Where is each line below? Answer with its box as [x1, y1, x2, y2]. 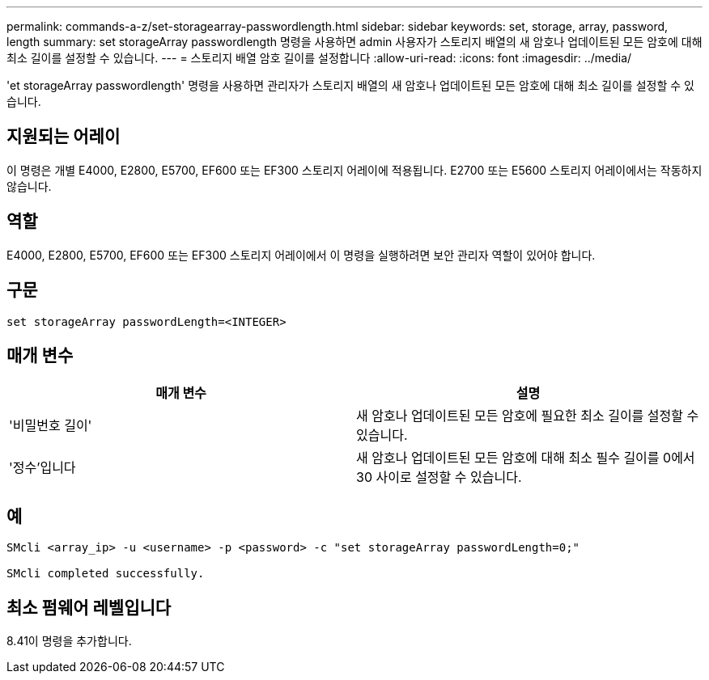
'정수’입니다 [9, 459, 76, 476]
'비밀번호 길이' [9, 417, 92, 434]
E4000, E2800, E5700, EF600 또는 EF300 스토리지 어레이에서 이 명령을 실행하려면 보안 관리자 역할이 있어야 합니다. [6, 247, 596, 262]
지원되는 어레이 [6, 126, 121, 147]
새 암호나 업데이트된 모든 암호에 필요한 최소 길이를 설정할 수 [356, 408, 699, 424]
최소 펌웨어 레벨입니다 [6, 597, 172, 618]
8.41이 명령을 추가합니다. [6, 634, 132, 648]
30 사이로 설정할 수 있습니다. [356, 469, 522, 486]
